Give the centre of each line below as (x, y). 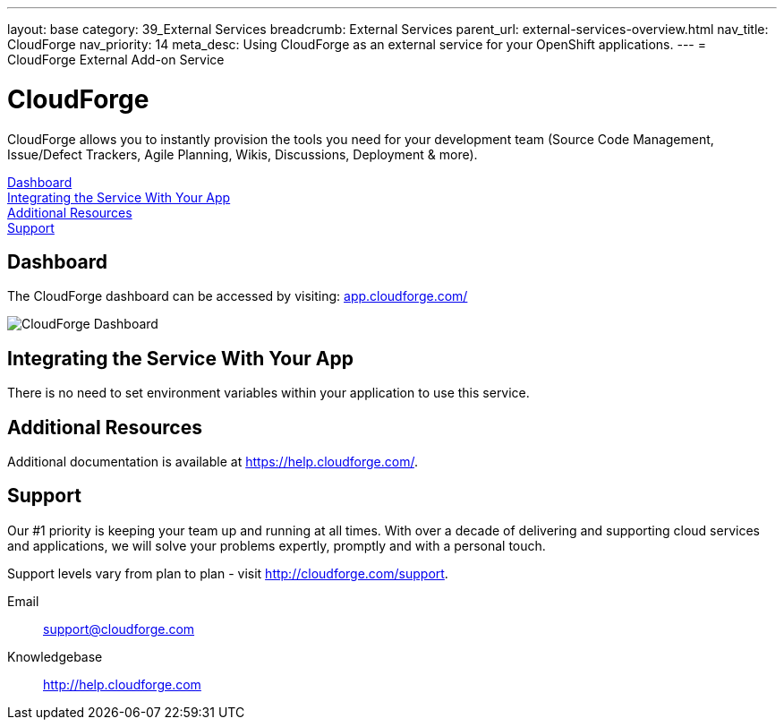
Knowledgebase (55, 656)
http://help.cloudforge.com (122, 684)
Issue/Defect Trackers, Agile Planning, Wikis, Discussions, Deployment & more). (243, 154)
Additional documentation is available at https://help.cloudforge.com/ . (213, 462)
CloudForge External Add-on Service (116, 60)
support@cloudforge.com (119, 629)
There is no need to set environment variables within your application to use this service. (268, 393)
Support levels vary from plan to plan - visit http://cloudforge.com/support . (228, 573)
